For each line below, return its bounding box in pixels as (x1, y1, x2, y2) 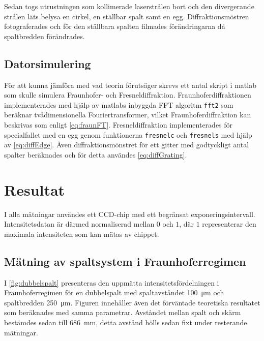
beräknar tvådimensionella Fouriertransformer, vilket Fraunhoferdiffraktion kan (4, 109, 251, 120)
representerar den (202, 219, 256, 229)
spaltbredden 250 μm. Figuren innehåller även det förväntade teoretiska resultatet (4, 297, 260, 307)
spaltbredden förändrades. (4, 30, 85, 41)
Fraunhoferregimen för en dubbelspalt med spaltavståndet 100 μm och (4, 287, 224, 298)
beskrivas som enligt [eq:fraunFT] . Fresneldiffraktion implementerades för (4, 119, 233, 130)
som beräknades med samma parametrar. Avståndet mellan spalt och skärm (4, 307, 241, 318)
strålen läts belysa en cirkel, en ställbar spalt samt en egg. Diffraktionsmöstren (4, 11, 249, 21)
